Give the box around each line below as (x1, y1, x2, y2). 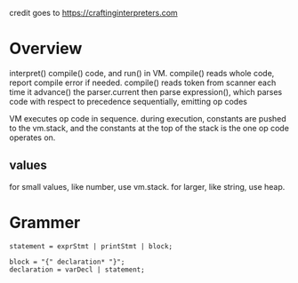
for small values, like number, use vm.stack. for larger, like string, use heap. (9, 181, 286, 192)
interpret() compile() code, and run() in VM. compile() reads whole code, (9, 67, 275, 78)
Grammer (9, 212, 81, 232)
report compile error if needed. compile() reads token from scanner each (9, 77, 277, 88)
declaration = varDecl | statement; (9, 265, 145, 274)
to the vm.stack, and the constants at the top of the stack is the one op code (9, 122, 289, 133)
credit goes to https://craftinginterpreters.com (9, 8, 178, 18)
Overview (9, 39, 83, 59)
